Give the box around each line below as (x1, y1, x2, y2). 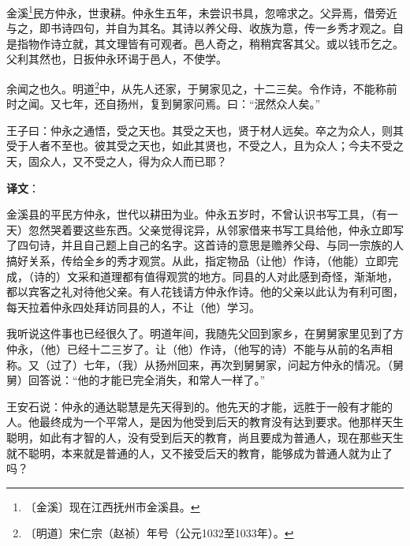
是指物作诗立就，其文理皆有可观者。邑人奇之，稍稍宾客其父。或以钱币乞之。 (6, 35, 404, 51)
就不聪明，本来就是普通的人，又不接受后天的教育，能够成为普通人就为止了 (6, 444, 393, 461)
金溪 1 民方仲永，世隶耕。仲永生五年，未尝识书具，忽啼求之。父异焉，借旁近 (6, 2, 397, 21)
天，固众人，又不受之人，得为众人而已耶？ (6, 153, 227, 170)
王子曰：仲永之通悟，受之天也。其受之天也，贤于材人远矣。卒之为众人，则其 (6, 122, 404, 138)
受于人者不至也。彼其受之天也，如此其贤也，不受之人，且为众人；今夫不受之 (6, 137, 404, 154)
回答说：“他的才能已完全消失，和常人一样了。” (28, 372, 266, 388)
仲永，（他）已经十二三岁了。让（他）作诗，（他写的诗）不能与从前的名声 (6, 341, 382, 357)
